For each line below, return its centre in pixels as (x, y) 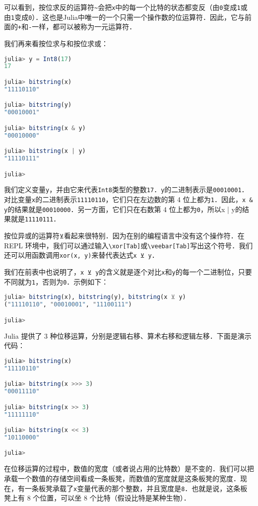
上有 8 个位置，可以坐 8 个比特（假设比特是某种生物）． (100, 498)
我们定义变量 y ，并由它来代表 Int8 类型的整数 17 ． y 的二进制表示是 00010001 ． (126, 189)
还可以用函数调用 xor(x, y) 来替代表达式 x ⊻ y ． (81, 255)
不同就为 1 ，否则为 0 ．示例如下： (56, 281)
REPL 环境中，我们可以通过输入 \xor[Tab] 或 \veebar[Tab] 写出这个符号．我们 (129, 245)
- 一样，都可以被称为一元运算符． (82, 27)
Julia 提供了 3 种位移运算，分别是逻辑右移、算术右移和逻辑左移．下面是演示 (128, 335)
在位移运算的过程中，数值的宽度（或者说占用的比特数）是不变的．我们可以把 (129, 469)
